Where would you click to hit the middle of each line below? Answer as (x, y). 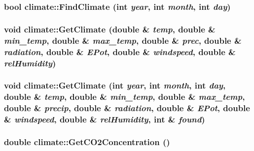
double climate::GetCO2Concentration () (87, 141)
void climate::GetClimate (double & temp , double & (110, 29)
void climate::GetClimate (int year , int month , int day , (115, 85)
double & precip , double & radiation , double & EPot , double (127, 108)
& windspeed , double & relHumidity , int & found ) (105, 119)
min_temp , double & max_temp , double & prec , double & (123, 40)
